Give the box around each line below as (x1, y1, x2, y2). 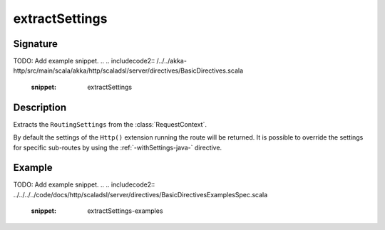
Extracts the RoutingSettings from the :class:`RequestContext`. (13, 120, 207, 128)
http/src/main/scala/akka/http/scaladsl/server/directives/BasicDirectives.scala (13, 66, 244, 75)
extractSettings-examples (87, 207, 163, 215)
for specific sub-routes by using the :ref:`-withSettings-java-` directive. (13, 143, 222, 152)
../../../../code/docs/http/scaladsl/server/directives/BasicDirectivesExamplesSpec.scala (13, 190, 268, 199)
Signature (13, 38, 58, 50)
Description (13, 101, 67, 113)
